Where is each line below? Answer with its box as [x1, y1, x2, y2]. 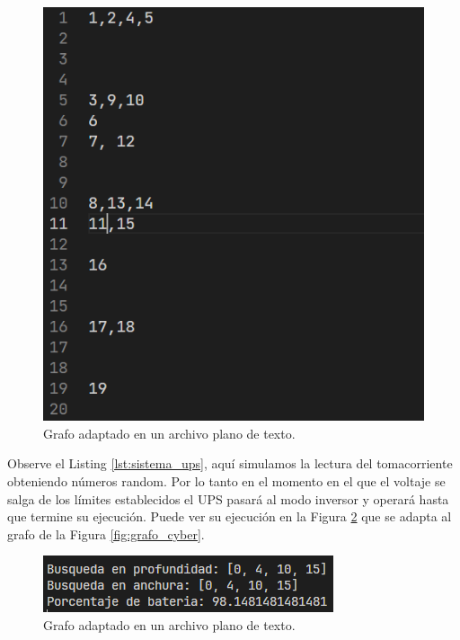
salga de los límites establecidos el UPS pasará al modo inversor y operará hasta [7, 489, 449, 508]
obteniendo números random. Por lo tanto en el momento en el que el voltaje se [7, 471, 446, 490]
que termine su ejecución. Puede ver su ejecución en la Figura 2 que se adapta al [7, 507, 452, 526]
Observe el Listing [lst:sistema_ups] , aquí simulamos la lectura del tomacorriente [7, 454, 453, 473]
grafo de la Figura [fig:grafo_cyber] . [7, 524, 205, 543]
